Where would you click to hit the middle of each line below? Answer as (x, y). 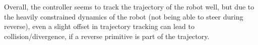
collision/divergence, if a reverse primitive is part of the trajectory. (107, 36)
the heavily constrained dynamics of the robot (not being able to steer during (124, 16)
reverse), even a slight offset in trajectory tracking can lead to (99, 26)
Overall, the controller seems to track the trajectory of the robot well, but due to (129, 6)
